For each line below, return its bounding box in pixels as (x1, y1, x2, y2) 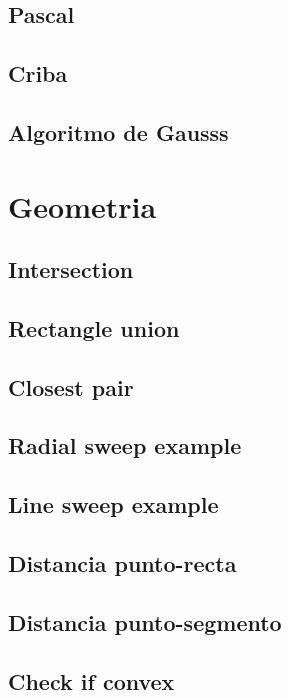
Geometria (8, 185, 157, 226)
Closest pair (8, 371, 134, 402)
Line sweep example (8, 489, 219, 520)
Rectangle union (8, 312, 180, 343)
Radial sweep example (8, 430, 242, 461)
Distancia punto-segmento (8, 606, 282, 637)
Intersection (8, 254, 134, 285)
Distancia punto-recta (8, 548, 237, 579)
